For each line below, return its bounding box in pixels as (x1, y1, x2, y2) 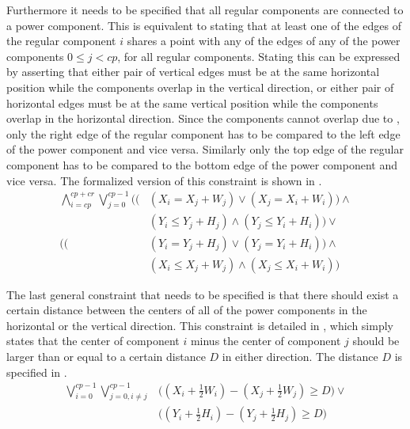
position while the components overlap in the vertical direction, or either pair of (6, 78, 394, 95)
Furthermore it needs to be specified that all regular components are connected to (6, 2, 404, 17)
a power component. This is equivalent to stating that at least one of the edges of (6, 17, 401, 33)
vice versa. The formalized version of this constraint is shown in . (6, 172, 322, 188)
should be (352, 332, 400, 349)
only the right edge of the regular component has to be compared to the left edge (6, 125, 401, 142)
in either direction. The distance (222, 347, 378, 364)
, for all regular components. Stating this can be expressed (117, 47, 401, 64)
